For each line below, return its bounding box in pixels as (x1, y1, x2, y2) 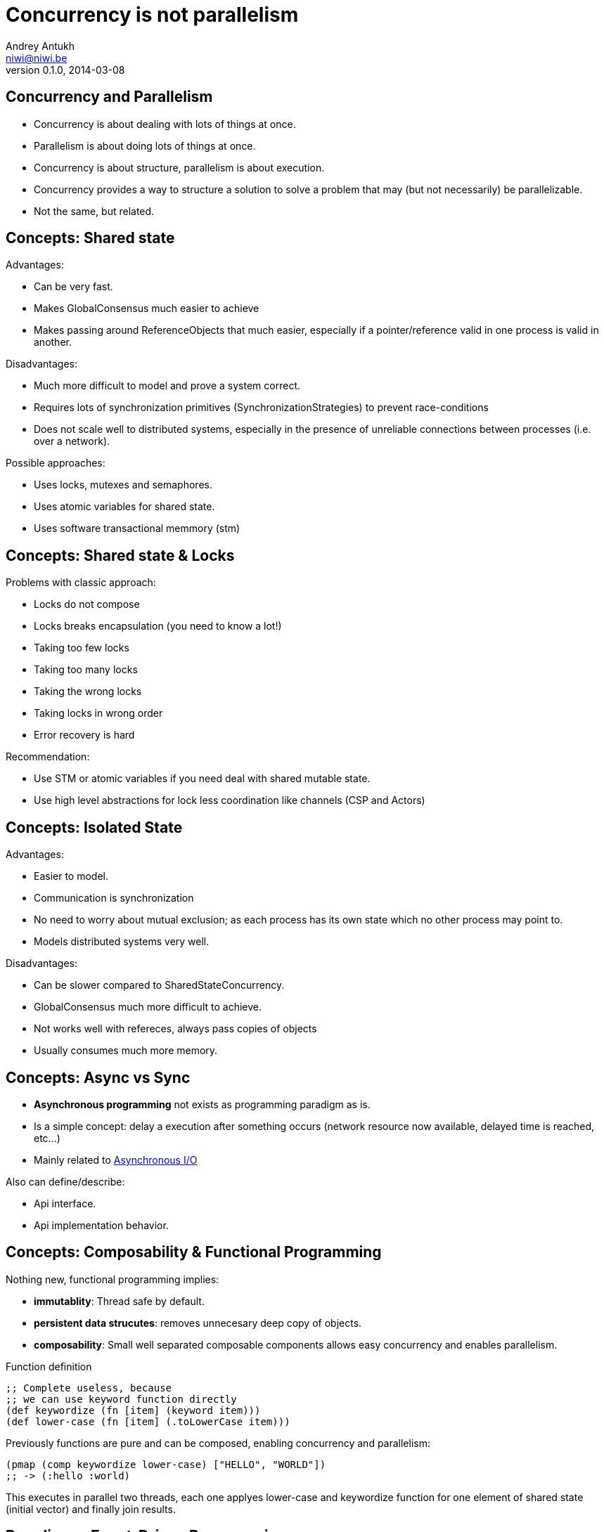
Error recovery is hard (34, 729, 135, 741)
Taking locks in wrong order (34, 707, 163, 720)
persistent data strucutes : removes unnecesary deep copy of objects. (34, 1316, 362, 1329)
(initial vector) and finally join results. (6, 1502, 176, 1515)
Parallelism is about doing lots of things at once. (34, 139, 256, 152)
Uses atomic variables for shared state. (34, 500, 215, 513)
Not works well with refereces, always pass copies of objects (34, 1023, 317, 1035)
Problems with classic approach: (6, 576, 156, 589)
